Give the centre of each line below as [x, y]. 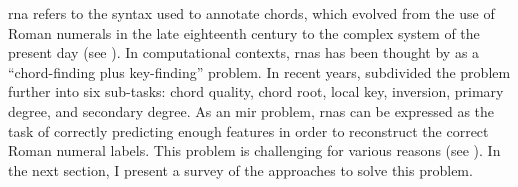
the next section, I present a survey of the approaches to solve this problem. [240, 169]
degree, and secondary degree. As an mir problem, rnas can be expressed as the [251, 110]
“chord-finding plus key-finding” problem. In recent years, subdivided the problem [259, 71]
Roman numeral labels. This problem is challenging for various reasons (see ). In [254, 150]
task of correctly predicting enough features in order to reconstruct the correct [248, 130]
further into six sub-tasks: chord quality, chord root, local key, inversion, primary [256, 91]
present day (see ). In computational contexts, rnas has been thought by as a [244, 52]
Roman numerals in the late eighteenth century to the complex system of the [244, 32]
